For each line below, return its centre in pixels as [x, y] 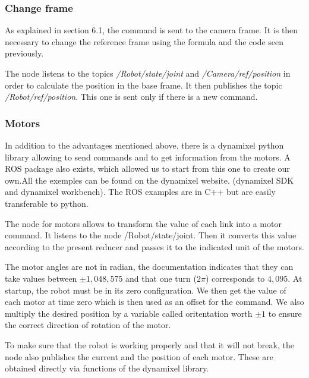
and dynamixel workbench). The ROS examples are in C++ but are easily [140, 192]
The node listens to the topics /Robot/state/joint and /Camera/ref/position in [148, 73]
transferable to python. [47, 203]
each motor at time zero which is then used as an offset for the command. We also [154, 302]
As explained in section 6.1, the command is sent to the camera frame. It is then [152, 30]
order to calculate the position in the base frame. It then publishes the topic [144, 85]
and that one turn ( [161, 278]
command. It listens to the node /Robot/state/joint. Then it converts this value [151, 235]
